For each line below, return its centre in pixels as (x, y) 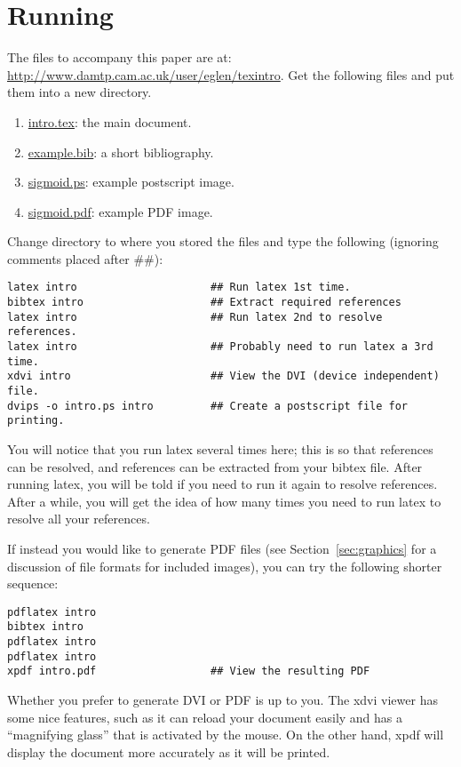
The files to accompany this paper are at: (119, 57)
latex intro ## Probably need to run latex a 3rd (220, 347)
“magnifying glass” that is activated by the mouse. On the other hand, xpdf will (226, 735)
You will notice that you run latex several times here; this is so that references (220, 449)
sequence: (33, 583)
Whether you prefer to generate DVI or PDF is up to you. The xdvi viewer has (223, 700)
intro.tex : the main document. (110, 121)
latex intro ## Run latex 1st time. (179, 288)
